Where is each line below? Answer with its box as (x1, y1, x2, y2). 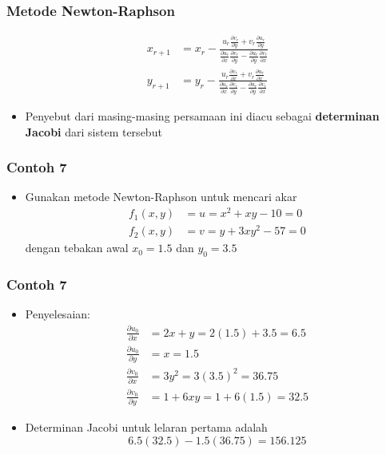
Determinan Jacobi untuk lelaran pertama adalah (25, 419, 268, 436)
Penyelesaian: (25, 306, 90, 322)
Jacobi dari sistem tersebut (25, 123, 162, 140)
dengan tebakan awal (25, 239, 129, 256)
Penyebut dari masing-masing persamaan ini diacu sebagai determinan (25, 108, 380, 124)
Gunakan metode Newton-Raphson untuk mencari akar (25, 188, 297, 205)
